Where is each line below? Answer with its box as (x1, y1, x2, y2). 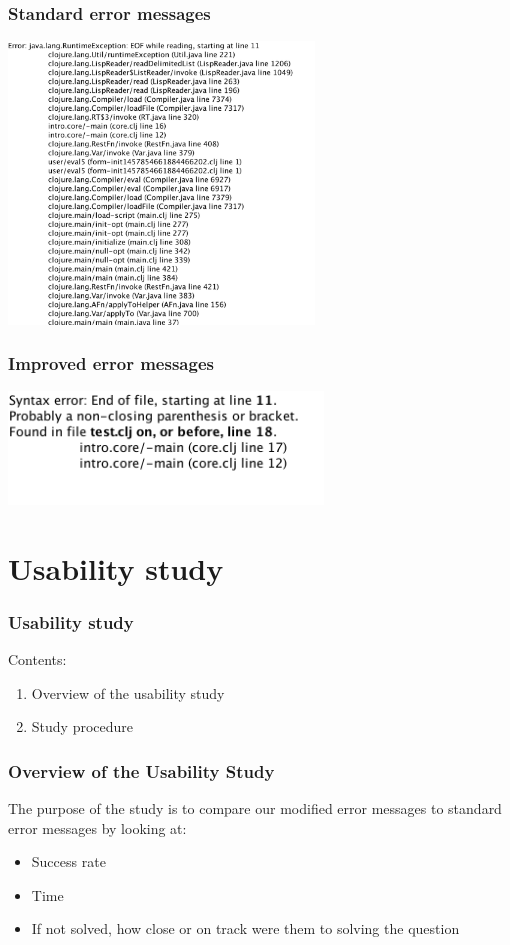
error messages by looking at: (8, 817, 187, 838)
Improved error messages (8, 351, 214, 376)
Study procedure (31, 716, 134, 737)
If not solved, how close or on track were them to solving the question (31, 918, 460, 939)
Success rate (31, 851, 106, 872)
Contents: (8, 649, 67, 670)
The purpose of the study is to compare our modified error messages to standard (8, 798, 502, 819)
